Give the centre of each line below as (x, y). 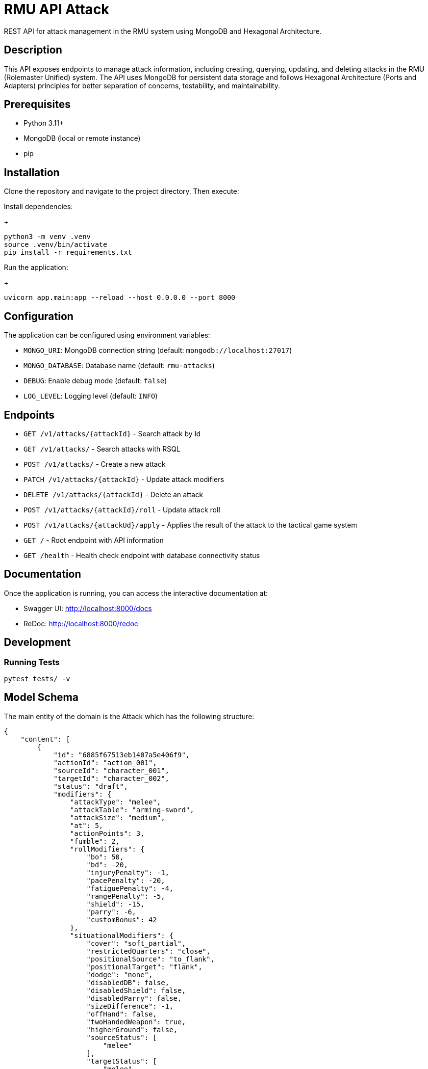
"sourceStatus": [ (122, 1037)
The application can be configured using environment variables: (107, 335)
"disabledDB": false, (128, 982)
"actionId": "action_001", (105, 762)
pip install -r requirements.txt (68, 253)
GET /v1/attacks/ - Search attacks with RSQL (102, 449)
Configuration (39, 316)
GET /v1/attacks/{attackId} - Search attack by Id (112, 433)
